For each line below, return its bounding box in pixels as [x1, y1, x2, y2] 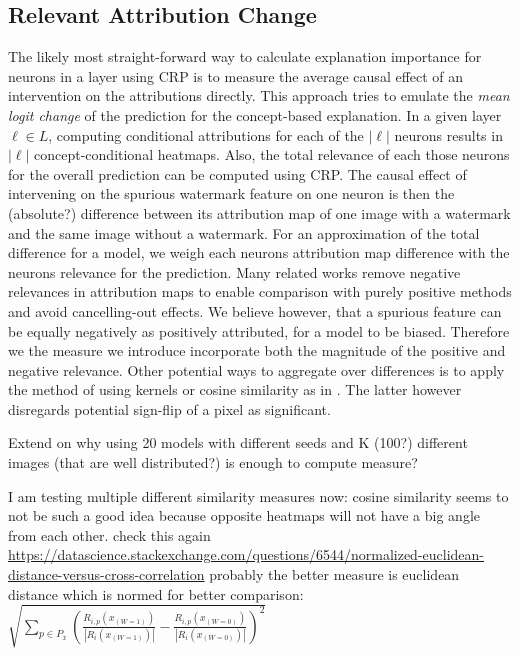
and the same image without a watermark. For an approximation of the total [8, 222, 480, 243]
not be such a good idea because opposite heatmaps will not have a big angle [8, 505, 481, 526]
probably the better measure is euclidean [209, 564, 460, 585]
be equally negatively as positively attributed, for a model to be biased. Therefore [8, 320, 510, 341]
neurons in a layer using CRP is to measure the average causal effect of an [8, 65, 464, 86]
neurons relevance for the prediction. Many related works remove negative [8, 261, 461, 282]
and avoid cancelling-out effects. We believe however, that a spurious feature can [8, 300, 502, 321]
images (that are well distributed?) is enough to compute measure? [8, 452, 418, 473]
